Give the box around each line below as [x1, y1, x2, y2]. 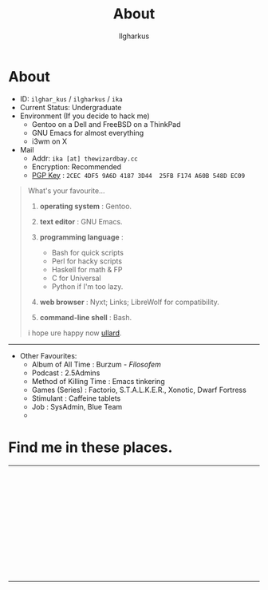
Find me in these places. [8, 438, 173, 456]
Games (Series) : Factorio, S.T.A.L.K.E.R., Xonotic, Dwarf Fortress [31, 385, 247, 394]
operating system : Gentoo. [39, 201, 132, 211]
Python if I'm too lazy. [51, 281, 124, 291]
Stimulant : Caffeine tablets [31, 393, 121, 403]
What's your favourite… [27, 185, 105, 196]
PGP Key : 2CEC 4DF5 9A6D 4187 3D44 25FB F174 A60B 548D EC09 [31, 170, 246, 180]
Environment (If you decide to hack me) [19, 111, 150, 121]
